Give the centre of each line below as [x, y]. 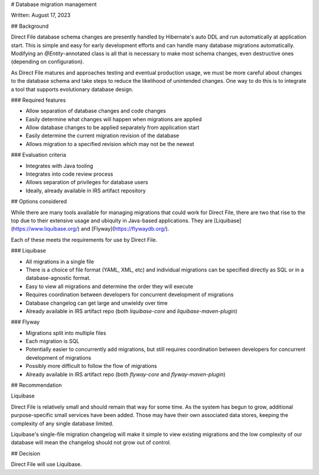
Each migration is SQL [53, 341]
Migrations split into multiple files [66, 333]
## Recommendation [36, 385]
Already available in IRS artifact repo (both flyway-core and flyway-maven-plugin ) [126, 374]
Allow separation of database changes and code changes [96, 111]
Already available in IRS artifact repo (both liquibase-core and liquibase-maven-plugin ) [131, 311]
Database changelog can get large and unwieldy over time [97, 303]
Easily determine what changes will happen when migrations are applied [114, 119]
